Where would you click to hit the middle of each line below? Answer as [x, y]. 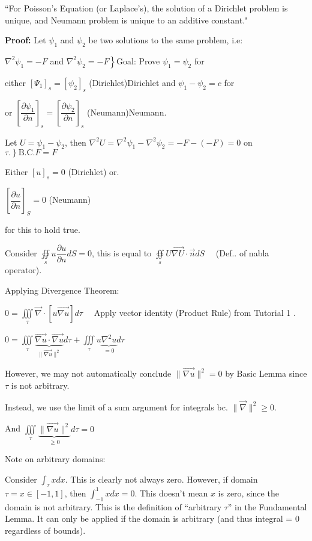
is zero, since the [248, 493]
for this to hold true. [43, 229]
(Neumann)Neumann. [127, 112]
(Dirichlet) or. [94, 172]
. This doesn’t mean [171, 493]
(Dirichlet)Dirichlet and [132, 82]
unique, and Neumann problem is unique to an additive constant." [127, 20]
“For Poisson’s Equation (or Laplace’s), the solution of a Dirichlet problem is [146, 8]
